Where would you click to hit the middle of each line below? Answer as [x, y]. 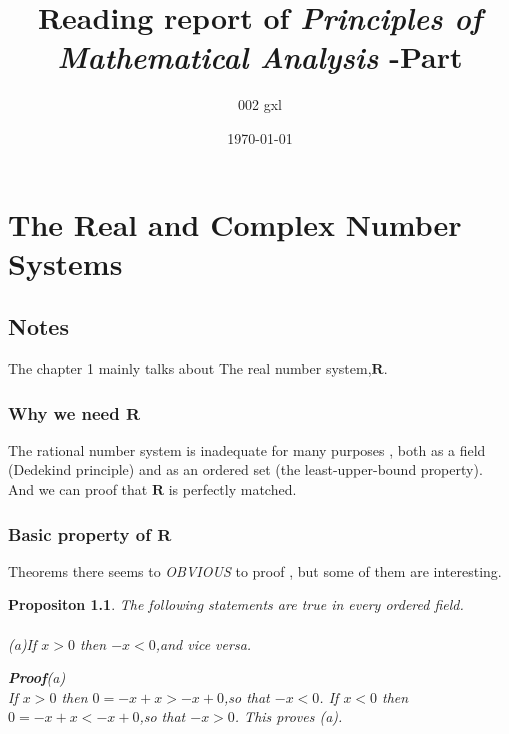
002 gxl [260, 104]
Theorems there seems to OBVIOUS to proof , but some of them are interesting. [255, 570]
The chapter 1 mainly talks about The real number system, [190, 368]
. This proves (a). [288, 716]
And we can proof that [78, 489]
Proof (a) [37, 677]
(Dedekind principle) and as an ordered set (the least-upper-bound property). [245, 469]
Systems [65, 262]
